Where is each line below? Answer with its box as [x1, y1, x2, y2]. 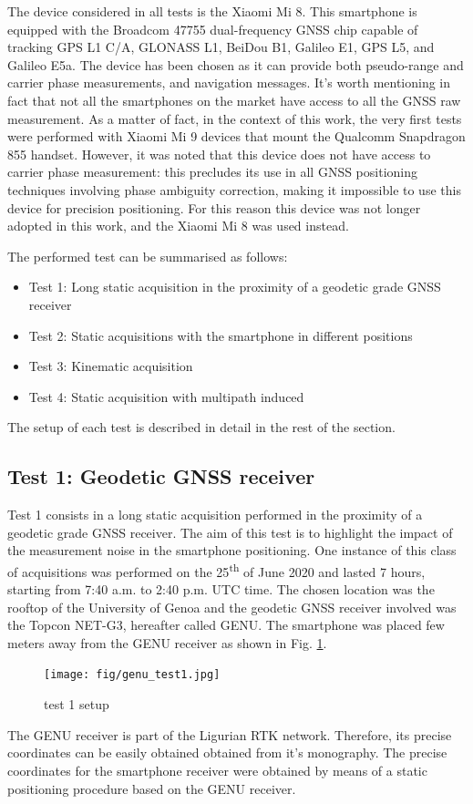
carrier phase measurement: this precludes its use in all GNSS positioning [7, 162, 418, 181]
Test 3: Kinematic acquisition [28, 356, 193, 376]
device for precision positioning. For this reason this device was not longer [7, 198, 421, 217]
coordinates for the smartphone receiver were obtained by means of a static [7, 760, 427, 779]
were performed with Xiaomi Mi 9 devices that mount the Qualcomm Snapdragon [7, 127, 466, 146]
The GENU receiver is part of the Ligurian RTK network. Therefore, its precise [7, 725, 452, 744]
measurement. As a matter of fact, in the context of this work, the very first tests [7, 108, 462, 128]
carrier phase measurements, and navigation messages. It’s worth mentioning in [7, 73, 451, 92]
